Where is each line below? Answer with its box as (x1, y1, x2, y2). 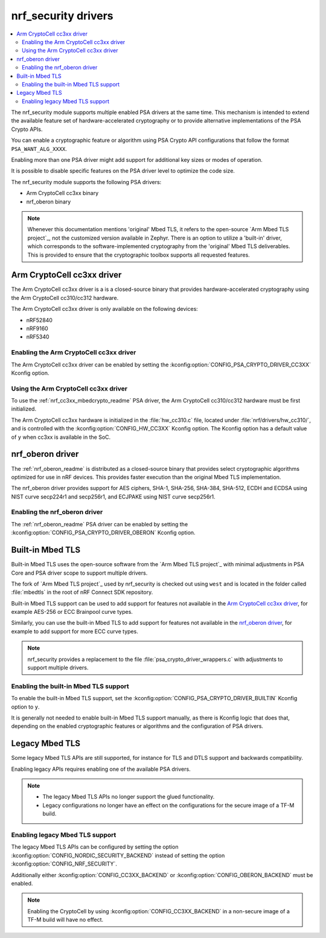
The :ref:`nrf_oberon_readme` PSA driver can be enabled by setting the (11, 520, 188, 528)
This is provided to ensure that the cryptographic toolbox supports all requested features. (27, 251, 250, 258)
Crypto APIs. (11, 126, 43, 133)
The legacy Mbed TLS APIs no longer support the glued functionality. (42, 793, 215, 800)
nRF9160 (26, 325, 48, 332)
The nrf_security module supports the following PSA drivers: (11, 178, 162, 185)
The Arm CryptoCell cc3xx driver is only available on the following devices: (11, 305, 199, 313)
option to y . (11, 703, 40, 710)
